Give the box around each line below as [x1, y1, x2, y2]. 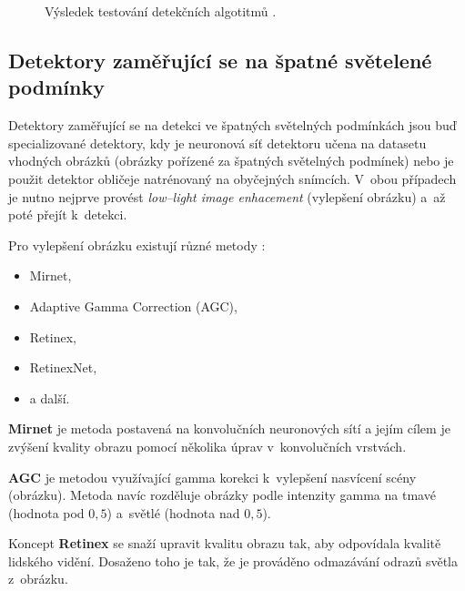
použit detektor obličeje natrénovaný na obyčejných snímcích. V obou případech [8, 168, 457, 188]
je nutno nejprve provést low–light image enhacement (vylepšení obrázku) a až [8, 187, 446, 206]
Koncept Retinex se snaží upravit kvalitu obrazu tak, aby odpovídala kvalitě [8, 534, 441, 553]
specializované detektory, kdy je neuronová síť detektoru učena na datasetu [8, 133, 427, 152]
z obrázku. [8, 569, 68, 588]
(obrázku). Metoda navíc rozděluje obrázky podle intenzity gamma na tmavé [8, 485, 436, 504]
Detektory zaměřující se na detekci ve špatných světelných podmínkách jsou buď [8, 116, 457, 135]
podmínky [8, 73, 105, 101]
